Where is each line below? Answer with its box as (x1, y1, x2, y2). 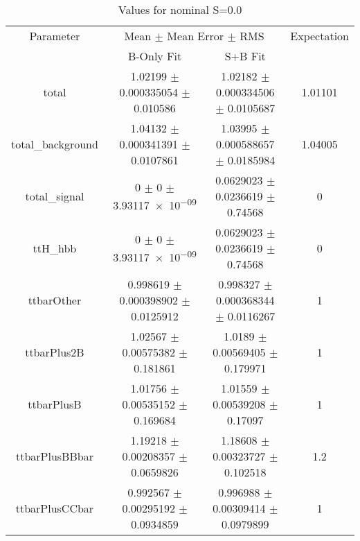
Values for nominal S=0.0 (118, 1, 242, 17)
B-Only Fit (127, 48, 182, 64)
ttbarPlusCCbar (15, 500, 94, 516)
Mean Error (167, 28, 224, 44)
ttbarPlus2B (25, 344, 84, 360)
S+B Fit (224, 48, 266, 64)
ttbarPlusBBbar (15, 448, 93, 464)
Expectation (290, 28, 349, 44)
